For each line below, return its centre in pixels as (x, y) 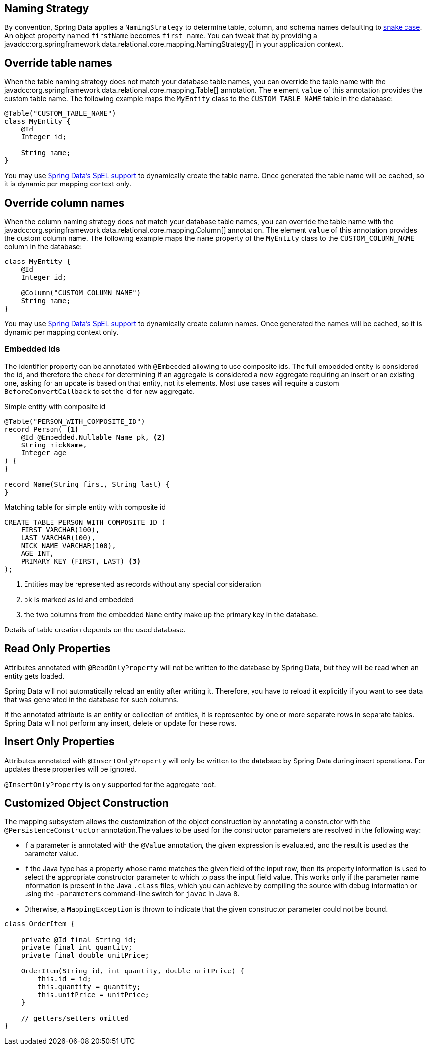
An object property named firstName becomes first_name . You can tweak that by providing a (161, 36)
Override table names (58, 63)
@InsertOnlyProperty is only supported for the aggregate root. (110, 784)
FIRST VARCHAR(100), (60, 530)
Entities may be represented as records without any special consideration (143, 584)
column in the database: (43, 247)
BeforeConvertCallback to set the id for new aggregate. (100, 391)
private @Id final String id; (79, 940)
